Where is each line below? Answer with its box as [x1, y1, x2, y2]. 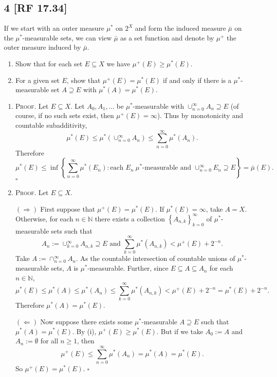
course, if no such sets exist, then [15, 110, 114, 120]
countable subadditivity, [15, 119, 87, 130]
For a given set [15, 75, 60, 85]
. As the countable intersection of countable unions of [76, 253, 236, 263]
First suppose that [40, 203, 95, 214]
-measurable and [142, 164, 191, 172]
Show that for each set [15, 58, 83, 68]
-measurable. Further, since [87, 263, 168, 273]
